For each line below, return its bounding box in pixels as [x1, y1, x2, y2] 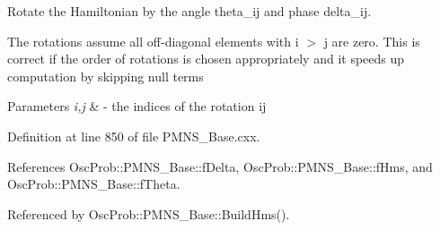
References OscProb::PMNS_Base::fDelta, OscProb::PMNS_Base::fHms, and [7, 157, 433, 175]
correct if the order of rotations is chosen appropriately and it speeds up [7, 49, 405, 68]
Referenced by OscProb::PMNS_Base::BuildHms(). [7, 204, 290, 223]
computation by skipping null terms [7, 66, 204, 85]
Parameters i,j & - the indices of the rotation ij [7, 97, 267, 115]
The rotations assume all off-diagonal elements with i [7, 31, 299, 50]
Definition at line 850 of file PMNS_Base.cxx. [7, 126, 260, 145]
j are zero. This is [323, 31, 420, 50]
